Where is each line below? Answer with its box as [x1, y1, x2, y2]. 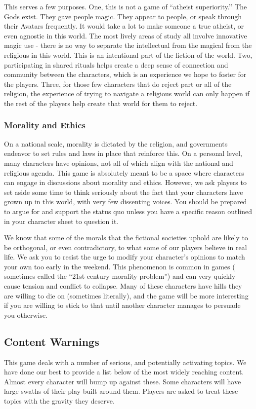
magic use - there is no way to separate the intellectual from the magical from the [4, 40, 252, 50]
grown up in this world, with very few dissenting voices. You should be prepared [4, 196, 247, 207]
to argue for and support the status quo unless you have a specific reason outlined [4, 206, 252, 216]
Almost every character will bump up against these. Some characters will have [4, 376, 241, 386]
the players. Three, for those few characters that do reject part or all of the [4, 78, 232, 89]
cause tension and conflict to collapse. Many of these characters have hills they [4, 281, 242, 291]
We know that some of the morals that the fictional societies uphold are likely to [4, 232, 248, 243]
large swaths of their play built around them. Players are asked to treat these [4, 386, 238, 396]
